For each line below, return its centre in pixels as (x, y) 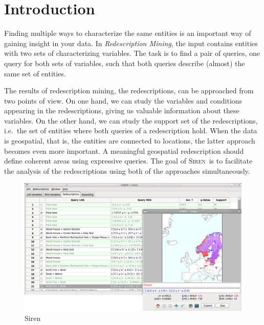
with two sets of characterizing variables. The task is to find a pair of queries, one (132, 53)
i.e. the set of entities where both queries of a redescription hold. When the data (131, 130)
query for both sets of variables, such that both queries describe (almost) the (125, 63)
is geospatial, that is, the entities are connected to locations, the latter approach (130, 141)
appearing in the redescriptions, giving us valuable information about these (122, 110)
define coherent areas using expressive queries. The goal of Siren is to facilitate (128, 161)
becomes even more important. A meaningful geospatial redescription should (124, 150)
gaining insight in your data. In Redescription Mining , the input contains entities (131, 43)
